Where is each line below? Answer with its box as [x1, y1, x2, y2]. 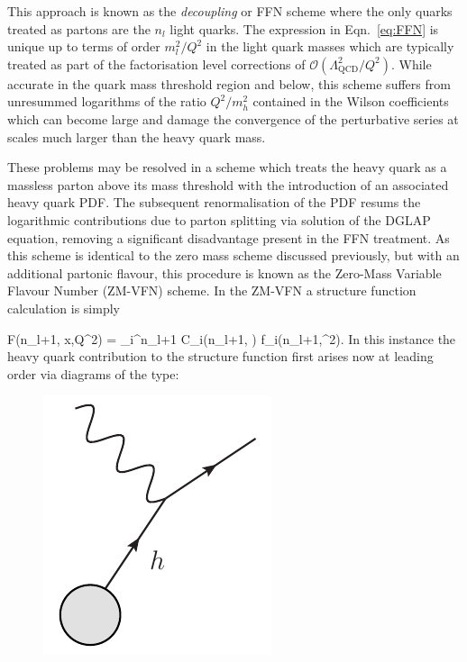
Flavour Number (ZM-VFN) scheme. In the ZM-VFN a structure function [7, 281, 417, 300]
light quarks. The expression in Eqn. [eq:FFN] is [169, 19, 439, 38]
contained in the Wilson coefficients [252, 92, 449, 111]
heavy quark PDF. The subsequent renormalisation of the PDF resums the [7, 193, 421, 212]
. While [390, 54, 432, 73]
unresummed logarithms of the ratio [7, 92, 206, 111]
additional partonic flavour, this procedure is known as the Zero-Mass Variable [7, 263, 442, 282]
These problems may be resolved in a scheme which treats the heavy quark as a [7, 158, 447, 177]
